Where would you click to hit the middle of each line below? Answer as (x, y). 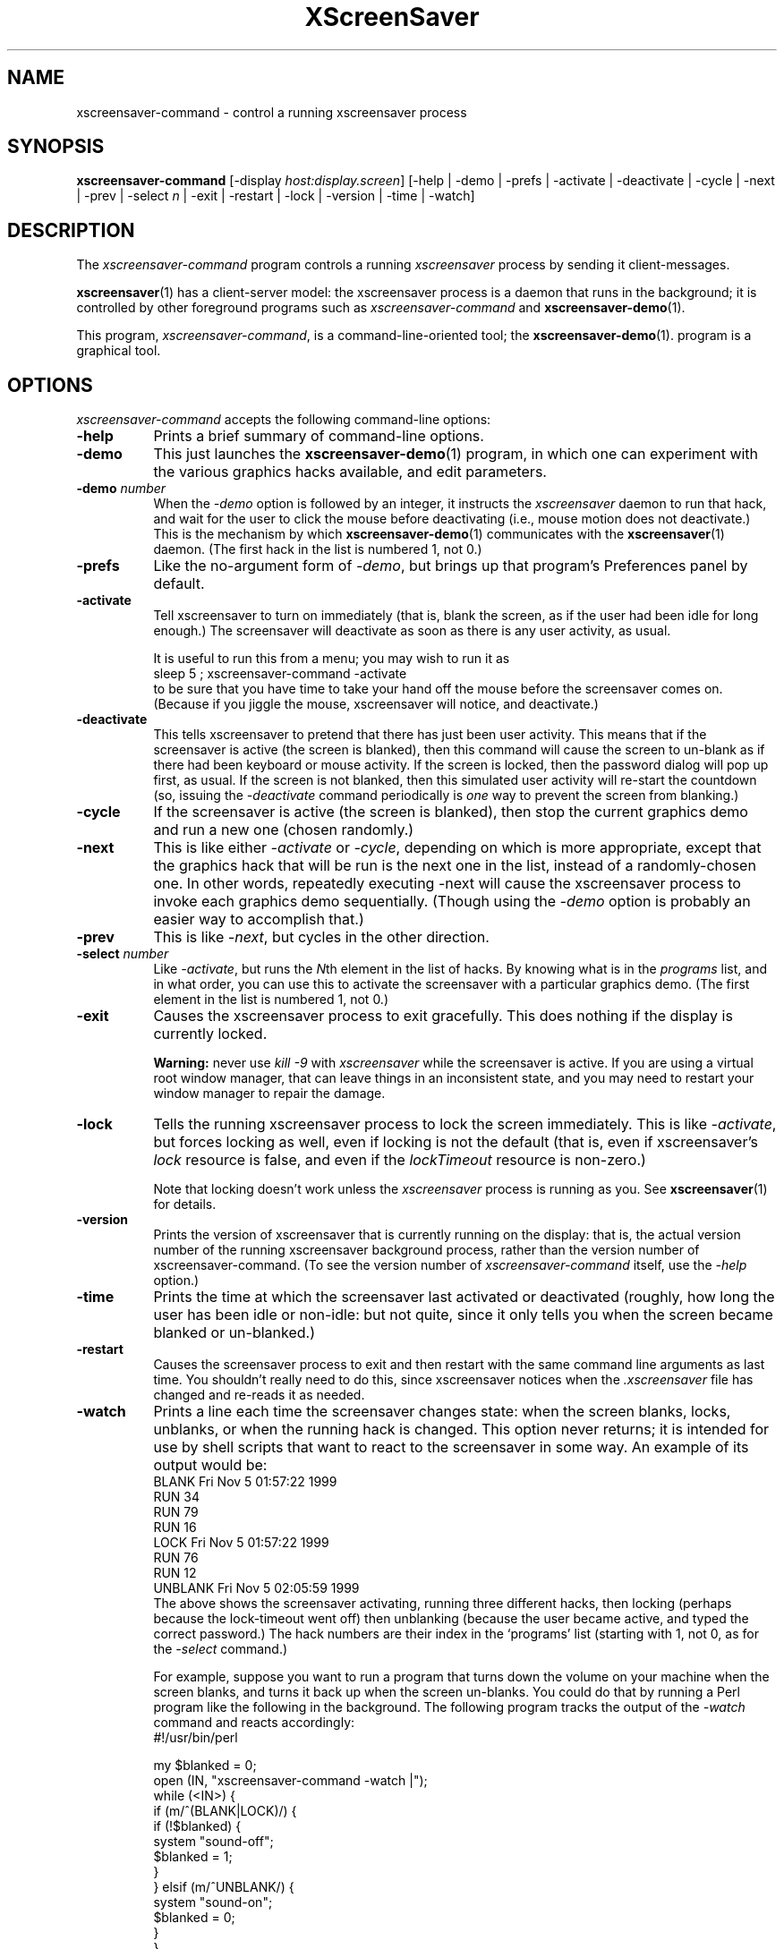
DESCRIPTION (71, 230)
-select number (123, 954)
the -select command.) (221, 1649)
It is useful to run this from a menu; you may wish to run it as (332, 659)
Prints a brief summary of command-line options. (319, 436)
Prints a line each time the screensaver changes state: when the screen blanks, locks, (442, 1412)
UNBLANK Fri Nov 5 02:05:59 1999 (256, 1588)
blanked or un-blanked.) (234, 1333)
